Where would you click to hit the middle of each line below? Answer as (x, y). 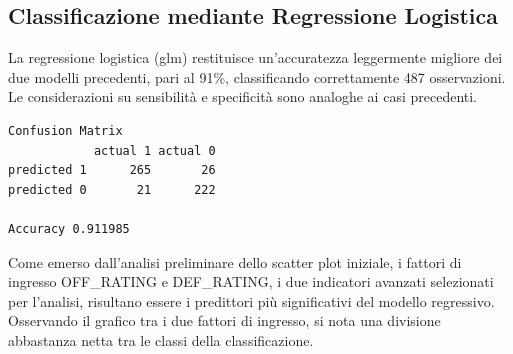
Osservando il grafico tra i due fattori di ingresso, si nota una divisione (224, 320)
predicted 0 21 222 (112, 189)
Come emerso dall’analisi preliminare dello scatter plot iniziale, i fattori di (235, 261)
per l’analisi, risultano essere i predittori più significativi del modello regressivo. (251, 300)
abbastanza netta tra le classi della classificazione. (161, 339)
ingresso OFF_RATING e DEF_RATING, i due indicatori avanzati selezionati (251, 281)
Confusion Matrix (65, 130)
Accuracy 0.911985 (69, 228)
